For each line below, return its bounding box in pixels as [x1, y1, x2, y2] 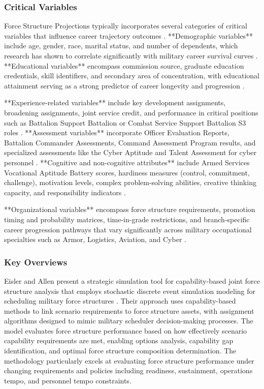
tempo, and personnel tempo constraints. [4, 375, 131, 385]
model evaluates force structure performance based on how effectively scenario [4, 325, 247, 336]
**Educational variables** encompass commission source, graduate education [4, 60, 244, 71]
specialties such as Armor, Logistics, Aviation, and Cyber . [4, 234, 186, 245]
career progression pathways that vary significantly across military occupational [4, 224, 252, 234]
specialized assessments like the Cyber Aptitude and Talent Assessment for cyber [4, 147, 257, 158]
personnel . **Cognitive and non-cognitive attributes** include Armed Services [4, 157, 250, 167]
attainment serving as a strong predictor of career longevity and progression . [4, 80, 245, 91]
